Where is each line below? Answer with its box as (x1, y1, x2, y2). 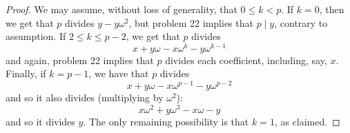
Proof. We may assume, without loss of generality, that (6, 2, 237, 16)
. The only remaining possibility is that (83, 114, 249, 128)
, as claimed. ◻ (274, 114, 340, 128)
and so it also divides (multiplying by (6, 90, 164, 105)
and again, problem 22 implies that (6, 52, 154, 67)
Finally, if (6, 66, 46, 81)
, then (319, 2, 344, 16)
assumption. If (6, 29, 66, 43)
